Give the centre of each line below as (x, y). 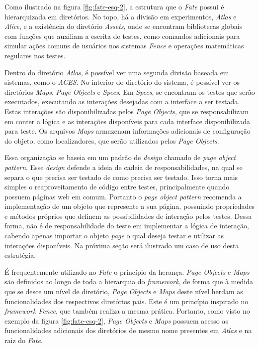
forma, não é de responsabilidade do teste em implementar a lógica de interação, (127, 226)
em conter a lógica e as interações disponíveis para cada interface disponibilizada (128, 121)
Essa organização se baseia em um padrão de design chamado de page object (120, 157)
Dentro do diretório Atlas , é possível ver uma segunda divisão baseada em (117, 72)
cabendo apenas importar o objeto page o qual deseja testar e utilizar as (114, 236)
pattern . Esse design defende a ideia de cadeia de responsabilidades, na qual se (124, 167)
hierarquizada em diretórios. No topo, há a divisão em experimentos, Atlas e (121, 16)
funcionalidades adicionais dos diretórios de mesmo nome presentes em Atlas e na (128, 330)
